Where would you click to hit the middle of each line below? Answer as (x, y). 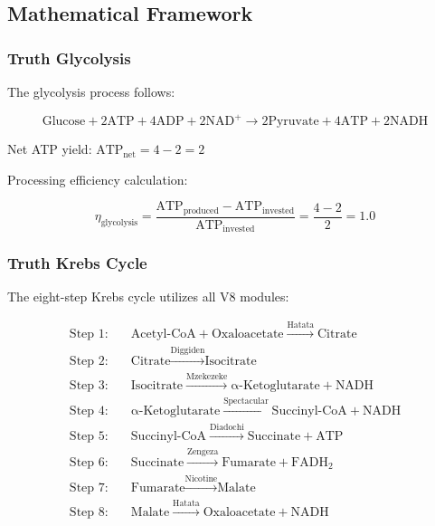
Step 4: (89, 411)
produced (201, 210)
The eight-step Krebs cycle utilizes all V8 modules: (148, 296)
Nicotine (201, 479)
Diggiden (188, 350)
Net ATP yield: (50, 149)
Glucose (64, 122)
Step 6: (89, 462)
